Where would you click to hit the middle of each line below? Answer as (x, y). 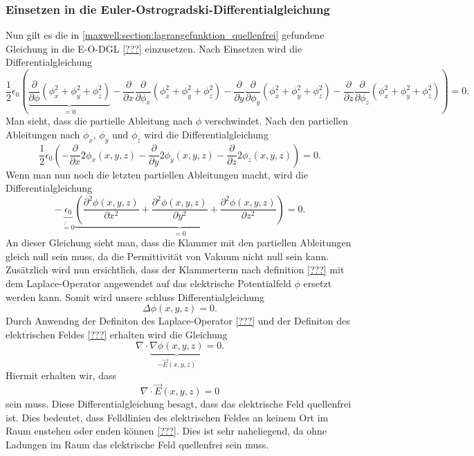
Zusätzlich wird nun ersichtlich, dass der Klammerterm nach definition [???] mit (175, 270)
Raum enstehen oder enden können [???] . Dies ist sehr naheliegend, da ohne (166, 431)
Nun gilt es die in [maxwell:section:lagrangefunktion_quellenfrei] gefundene (165, 35)
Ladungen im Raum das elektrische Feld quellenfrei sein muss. (137, 444)
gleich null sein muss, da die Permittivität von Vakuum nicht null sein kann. (167, 256)
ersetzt (318, 283)
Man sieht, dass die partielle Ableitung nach (99, 121)
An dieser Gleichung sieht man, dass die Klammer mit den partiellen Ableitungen (179, 243)
